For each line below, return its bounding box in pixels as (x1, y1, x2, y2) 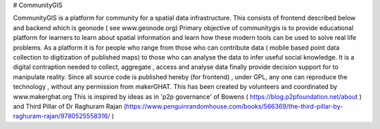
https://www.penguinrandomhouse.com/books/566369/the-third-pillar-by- (125, 102, 343, 110)
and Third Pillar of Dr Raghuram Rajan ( (13, 102, 127, 110)
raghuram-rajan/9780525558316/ (13, 112, 110, 121)
